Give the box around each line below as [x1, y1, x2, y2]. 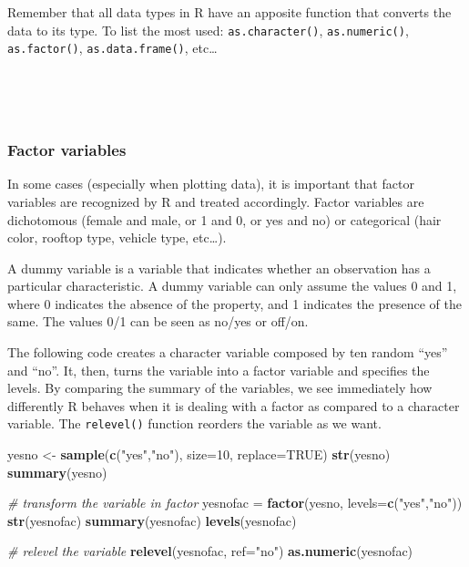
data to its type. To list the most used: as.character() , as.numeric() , [7, 20, 409, 39]
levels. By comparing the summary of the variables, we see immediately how [7, 378, 433, 397]
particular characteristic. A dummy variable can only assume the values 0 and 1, [7, 276, 457, 295]
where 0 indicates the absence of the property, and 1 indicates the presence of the [7, 294, 462, 313]
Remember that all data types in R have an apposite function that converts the [7, 3, 452, 21]
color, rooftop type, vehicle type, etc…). [7, 228, 227, 247]
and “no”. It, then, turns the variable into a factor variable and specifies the [7, 360, 430, 379]
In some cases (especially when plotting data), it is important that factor [7, 174, 414, 193]
